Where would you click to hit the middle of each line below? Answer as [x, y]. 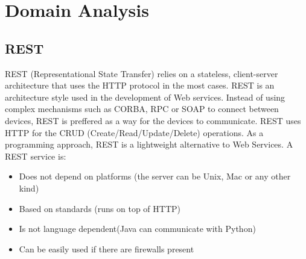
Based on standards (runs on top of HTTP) [100, 208]
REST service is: [36, 156]
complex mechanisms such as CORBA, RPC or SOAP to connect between [142, 109]
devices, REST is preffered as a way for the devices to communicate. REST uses [153, 120]
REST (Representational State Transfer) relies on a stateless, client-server [142, 73]
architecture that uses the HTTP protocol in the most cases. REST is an [140, 85]
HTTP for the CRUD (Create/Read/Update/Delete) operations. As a [134, 132]
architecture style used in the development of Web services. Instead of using [145, 97]
